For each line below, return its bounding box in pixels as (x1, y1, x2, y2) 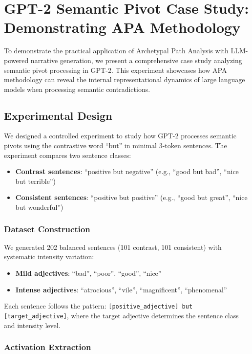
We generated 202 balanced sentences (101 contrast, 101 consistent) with (4, 242, 222, 252)
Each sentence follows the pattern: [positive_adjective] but (4, 301, 193, 311)
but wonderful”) (15, 202, 63, 212)
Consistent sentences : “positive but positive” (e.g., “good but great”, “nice (15, 192, 248, 202)
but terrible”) (15, 176, 56, 186)
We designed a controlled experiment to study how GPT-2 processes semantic (4, 131, 237, 141)
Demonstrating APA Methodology (4, 17, 241, 37)
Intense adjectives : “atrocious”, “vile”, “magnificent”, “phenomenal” (15, 284, 227, 294)
